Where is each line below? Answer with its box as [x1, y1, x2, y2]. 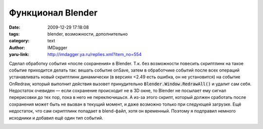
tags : [9, 31, 20, 37]
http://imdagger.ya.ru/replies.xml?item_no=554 [47, 52, 142, 57]
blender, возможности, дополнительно [47, 31, 128, 37]
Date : [9, 24, 20, 30]
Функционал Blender [9, 7, 98, 18]
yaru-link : [9, 52, 29, 57]
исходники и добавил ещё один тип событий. [9, 115, 103, 121]
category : [9, 38, 30, 44]
